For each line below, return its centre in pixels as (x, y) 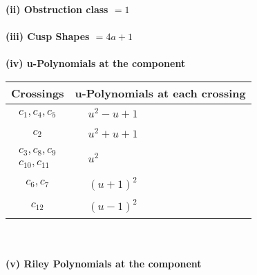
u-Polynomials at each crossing (160, 93)
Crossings (38, 93)
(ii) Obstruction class (57, 9)
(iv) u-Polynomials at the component (96, 63)
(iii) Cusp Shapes (48, 36)
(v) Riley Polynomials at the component (104, 263)
